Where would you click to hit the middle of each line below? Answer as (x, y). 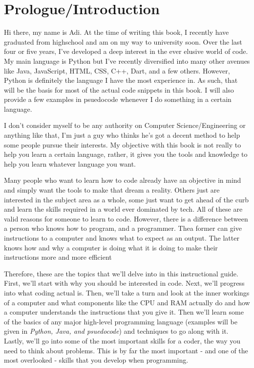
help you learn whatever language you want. (70, 163)
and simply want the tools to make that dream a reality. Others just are (112, 190)
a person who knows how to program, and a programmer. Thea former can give (123, 228)
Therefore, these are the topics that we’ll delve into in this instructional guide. (121, 273)
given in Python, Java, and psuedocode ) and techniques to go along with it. (116, 331)
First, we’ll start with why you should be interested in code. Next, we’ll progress (124, 283)
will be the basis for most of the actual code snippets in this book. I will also (119, 89)
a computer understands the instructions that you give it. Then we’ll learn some (124, 312)
